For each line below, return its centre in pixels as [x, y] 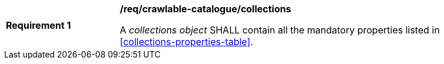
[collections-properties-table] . [186, 42]
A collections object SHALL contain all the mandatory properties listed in [280, 30]
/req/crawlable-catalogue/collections [206, 9]
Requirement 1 [38, 25]
